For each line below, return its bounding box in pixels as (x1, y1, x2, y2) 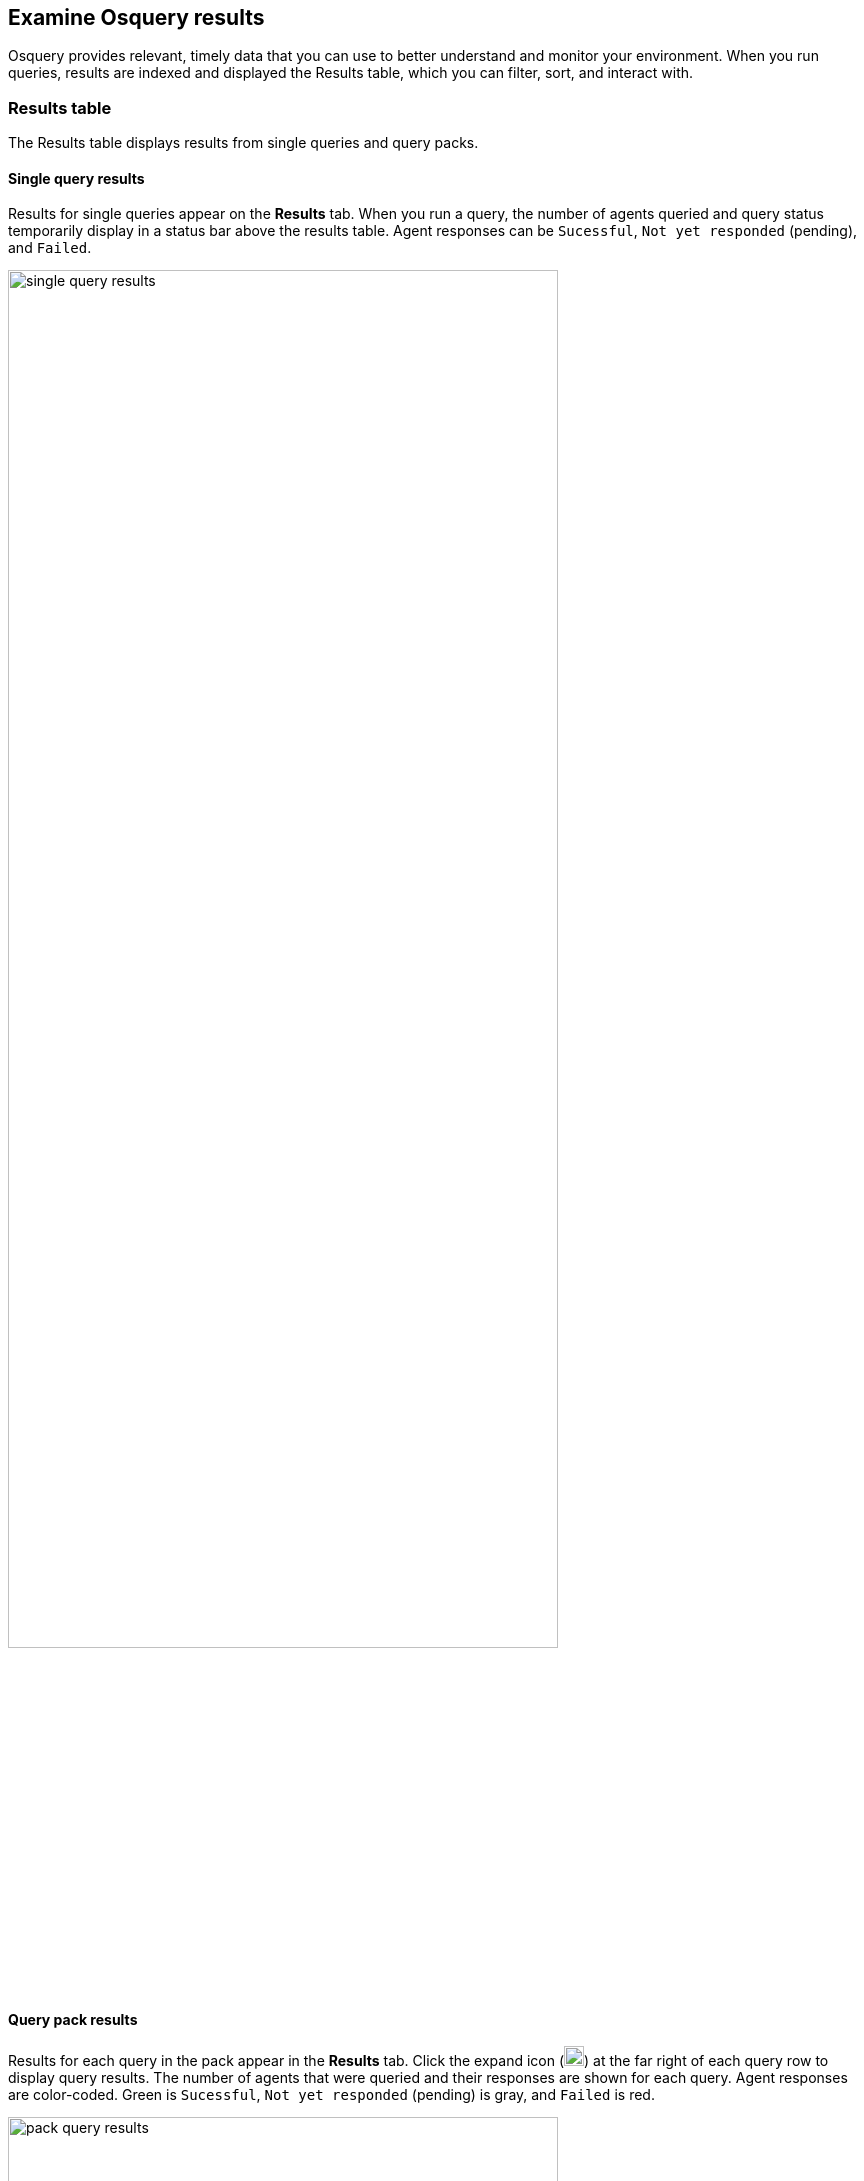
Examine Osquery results (8, 5, 265, 30)
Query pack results (8, 2010, 138, 2028)
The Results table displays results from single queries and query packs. (8, 134, 479, 152)
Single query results (8, 169, 145, 187)
